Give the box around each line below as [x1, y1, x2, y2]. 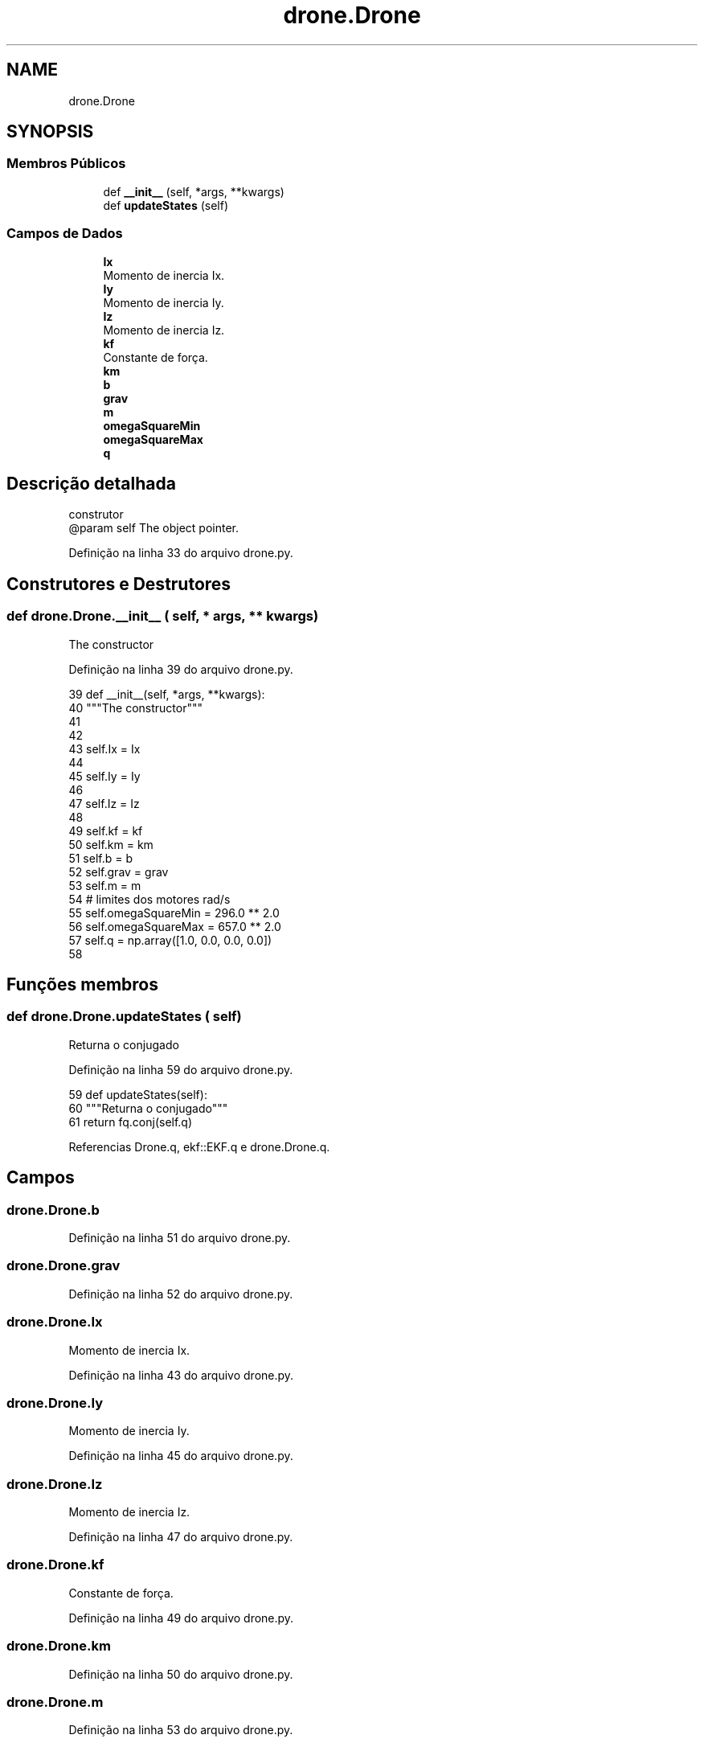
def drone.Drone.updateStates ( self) [6, 1008, 242, 1025]
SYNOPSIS [6, 121, 94, 142]
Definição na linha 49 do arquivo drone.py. [68, 1610, 294, 1625]
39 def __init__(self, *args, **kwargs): [68, 687, 265, 701]
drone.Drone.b [6, 1201, 100, 1218]
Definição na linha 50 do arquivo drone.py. [68, 1667, 293, 1681]
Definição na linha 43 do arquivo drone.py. [68, 1368, 294, 1382]
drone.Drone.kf [6, 1556, 104, 1573]
